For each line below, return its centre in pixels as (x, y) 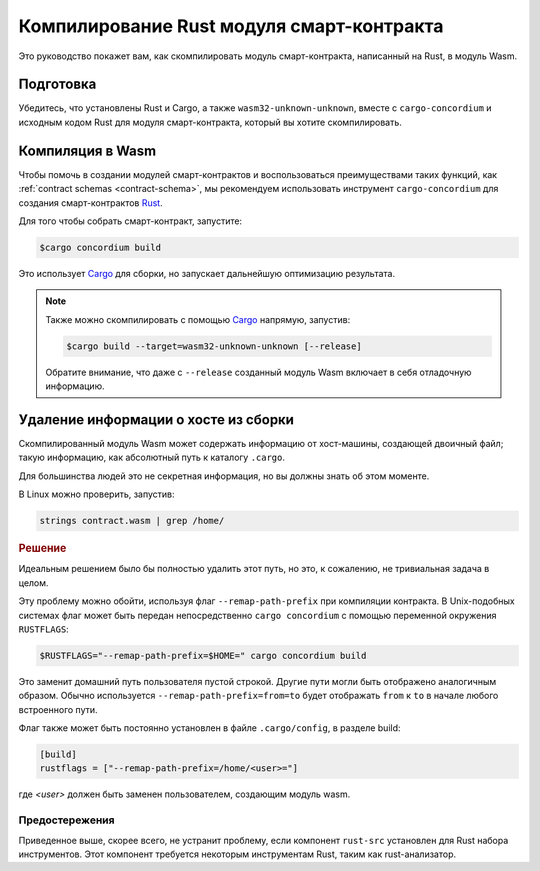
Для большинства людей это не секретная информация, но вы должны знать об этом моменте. (224, 476)
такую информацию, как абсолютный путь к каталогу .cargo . (151, 457)
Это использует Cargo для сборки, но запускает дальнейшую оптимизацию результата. (206, 273)
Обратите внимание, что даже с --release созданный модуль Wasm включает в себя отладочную (258, 372)
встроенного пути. (58, 709)
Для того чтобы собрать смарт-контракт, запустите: (130, 221)
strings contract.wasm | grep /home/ (132, 521)
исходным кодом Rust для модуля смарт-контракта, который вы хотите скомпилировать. (210, 122)
